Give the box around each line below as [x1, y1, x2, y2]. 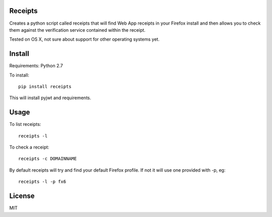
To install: [9, 72, 30, 78]
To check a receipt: [9, 144, 50, 151]
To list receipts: [9, 121, 41, 127]
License [9, 192, 35, 200]
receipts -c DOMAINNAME [18, 156, 77, 162]
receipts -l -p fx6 [18, 179, 66, 185]
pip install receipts [18, 84, 72, 89]
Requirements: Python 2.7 [9, 63, 63, 69]
